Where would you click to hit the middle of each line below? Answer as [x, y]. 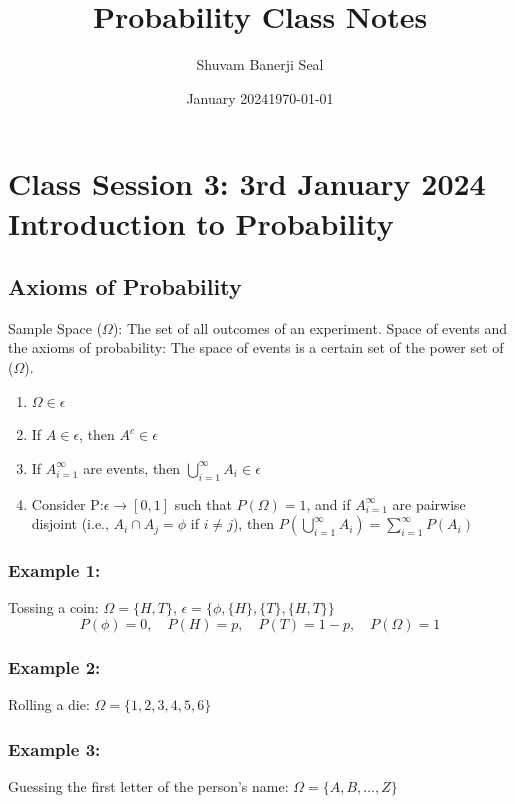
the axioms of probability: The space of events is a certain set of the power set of [256, 347]
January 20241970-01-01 [260, 97]
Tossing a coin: [53, 607]
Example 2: [54, 666]
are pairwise [429, 503]
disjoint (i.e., [70, 523]
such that [203, 503]
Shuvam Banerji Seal [260, 64]
